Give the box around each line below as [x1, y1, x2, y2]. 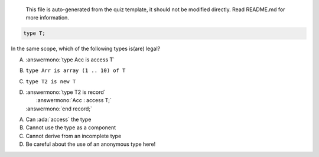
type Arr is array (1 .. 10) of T [25, 67, 126, 74]
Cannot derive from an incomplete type [25, 132, 122, 139]
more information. [25, 14, 69, 21]
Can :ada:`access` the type [25, 116, 92, 123]
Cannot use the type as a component [25, 124, 116, 131]
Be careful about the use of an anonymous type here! [25, 140, 156, 148]
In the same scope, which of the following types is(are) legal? [11, 45, 161, 53]
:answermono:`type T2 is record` [25, 89, 106, 96]
